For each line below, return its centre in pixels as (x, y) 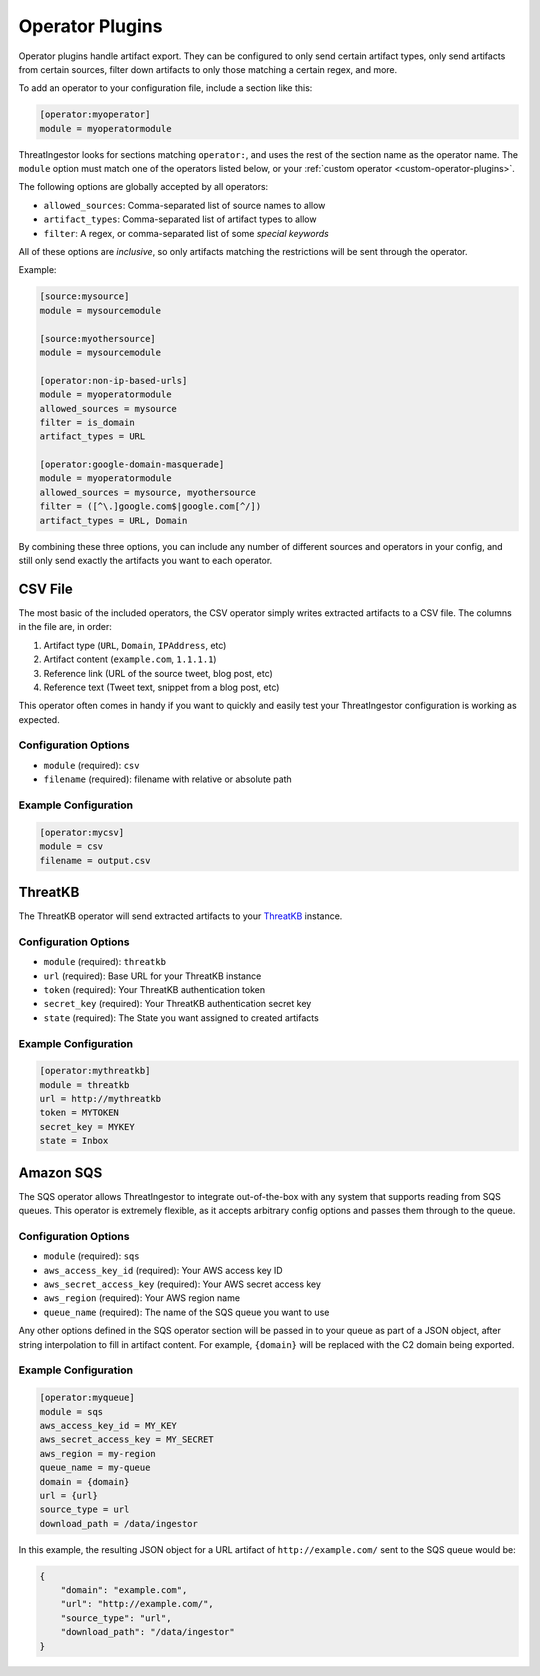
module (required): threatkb (105, 962)
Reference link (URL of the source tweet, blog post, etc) (158, 673)
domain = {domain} (84, 1481)
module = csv (71, 846)
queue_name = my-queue (95, 1468)
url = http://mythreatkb (100, 1099)
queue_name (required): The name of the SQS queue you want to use (186, 1312)
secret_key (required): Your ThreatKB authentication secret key (177, 1004)
